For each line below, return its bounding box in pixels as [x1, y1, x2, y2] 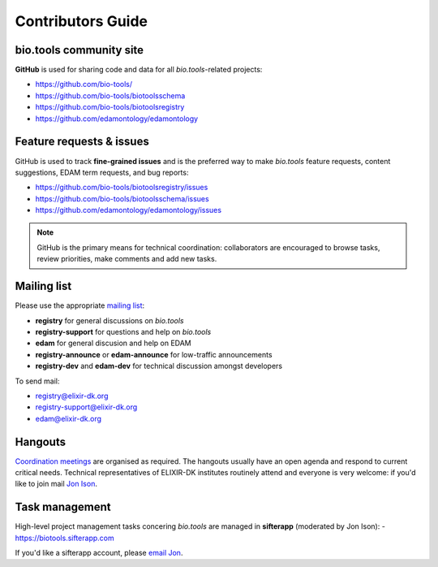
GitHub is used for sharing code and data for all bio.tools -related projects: [15, 65, 263, 75]
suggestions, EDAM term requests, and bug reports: [15, 167, 189, 177]
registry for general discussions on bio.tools [35, 315, 184, 325]
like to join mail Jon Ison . [15, 479, 97, 489]
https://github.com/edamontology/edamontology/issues [35, 206, 222, 215]
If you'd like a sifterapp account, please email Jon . [15, 548, 183, 558]
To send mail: [15, 376, 60, 386]
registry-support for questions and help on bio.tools [35, 327, 212, 336]
